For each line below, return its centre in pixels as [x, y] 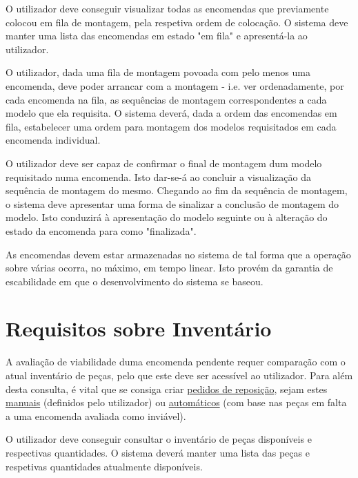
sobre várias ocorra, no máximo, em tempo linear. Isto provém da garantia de [169, 268]
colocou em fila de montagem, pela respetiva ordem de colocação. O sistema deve [177, 22]
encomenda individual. [53, 140]
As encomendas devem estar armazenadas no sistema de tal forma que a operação [178, 254]
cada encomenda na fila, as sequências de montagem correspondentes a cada [166, 99]
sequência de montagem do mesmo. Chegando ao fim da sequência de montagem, [177, 190]
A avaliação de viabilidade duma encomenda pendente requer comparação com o [176, 362]
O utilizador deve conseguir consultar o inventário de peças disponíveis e [159, 439]
